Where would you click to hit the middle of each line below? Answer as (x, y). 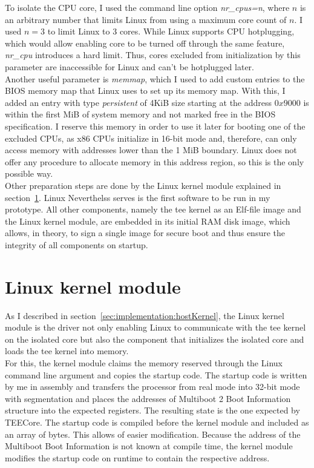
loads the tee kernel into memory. (67, 351)
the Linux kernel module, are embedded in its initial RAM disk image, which (148, 221)
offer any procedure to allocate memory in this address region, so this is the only (155, 161)
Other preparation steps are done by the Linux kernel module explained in (143, 185)
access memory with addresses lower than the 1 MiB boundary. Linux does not (151, 150)
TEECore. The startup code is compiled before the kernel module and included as (157, 422)
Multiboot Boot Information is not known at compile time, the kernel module (149, 446)
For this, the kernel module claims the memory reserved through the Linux (144, 362)
